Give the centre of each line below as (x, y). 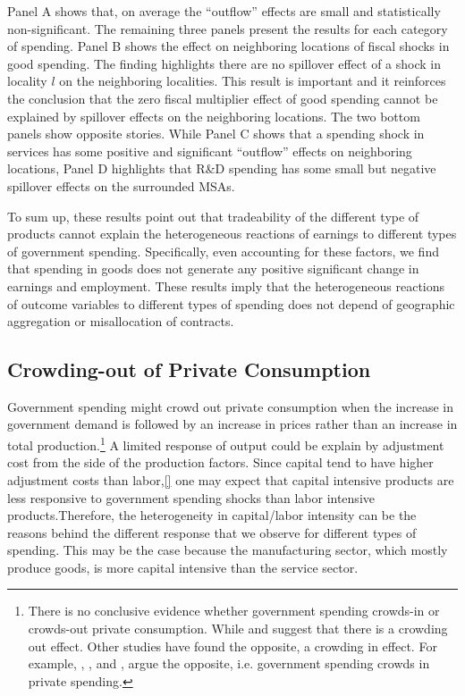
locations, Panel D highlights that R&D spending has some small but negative (222, 168)
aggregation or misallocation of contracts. (121, 321)
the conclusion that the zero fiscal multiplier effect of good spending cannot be (223, 98)
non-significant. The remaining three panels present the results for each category (228, 28)
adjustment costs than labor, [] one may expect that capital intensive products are (231, 479)
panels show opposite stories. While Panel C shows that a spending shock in (216, 134)
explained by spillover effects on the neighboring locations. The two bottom (214, 116)
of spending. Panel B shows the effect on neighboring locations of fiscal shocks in (228, 46)
